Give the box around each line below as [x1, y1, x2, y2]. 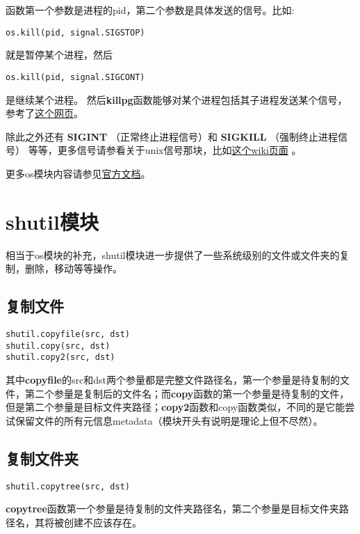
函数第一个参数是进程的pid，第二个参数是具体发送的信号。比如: [6, 3, 295, 17]
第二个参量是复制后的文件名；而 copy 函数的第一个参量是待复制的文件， [24, 386, 350, 400]
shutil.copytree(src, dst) [6, 481, 130, 492]
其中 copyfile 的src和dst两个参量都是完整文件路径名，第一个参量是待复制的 [6, 372, 340, 386]
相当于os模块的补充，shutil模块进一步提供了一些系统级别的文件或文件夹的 [6, 247, 340, 262]
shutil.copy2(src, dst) [6, 352, 115, 363]
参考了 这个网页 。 [6, 106, 83, 120]
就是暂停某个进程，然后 [6, 47, 113, 62]
